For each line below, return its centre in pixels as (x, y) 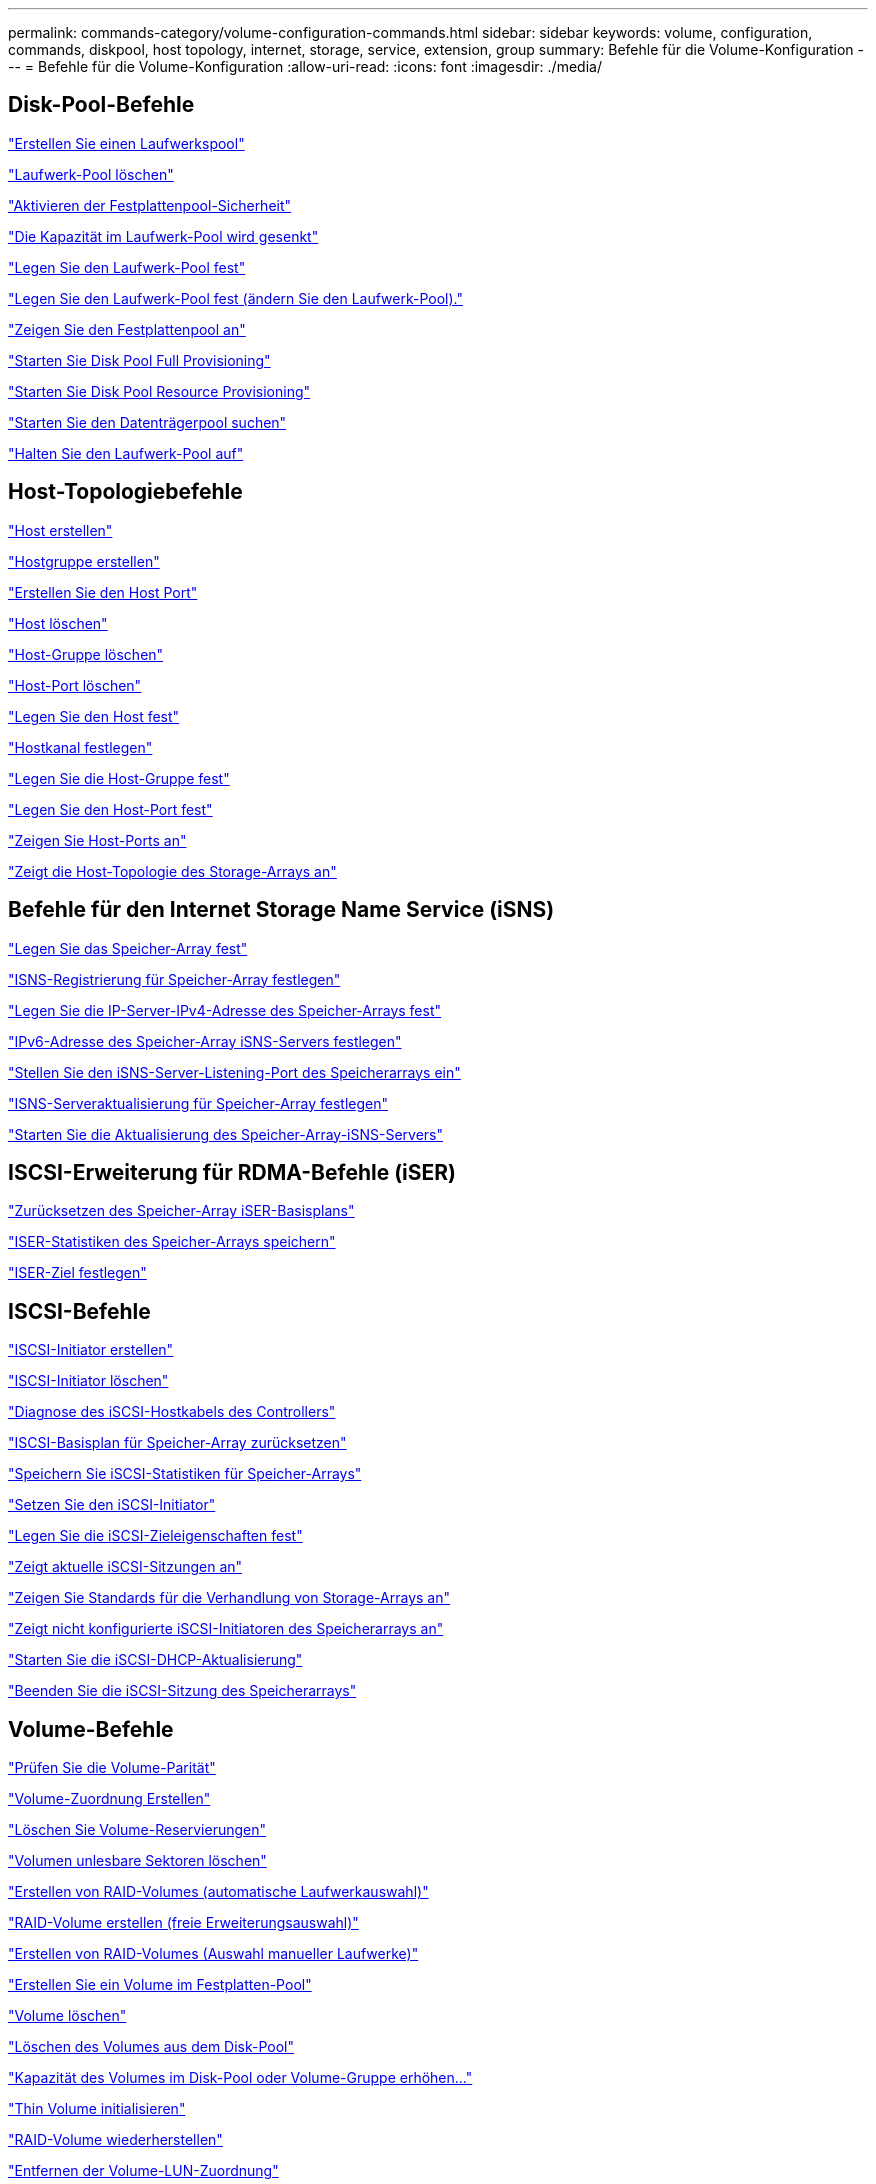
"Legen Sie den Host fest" (94, 716)
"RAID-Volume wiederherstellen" (115, 2140)
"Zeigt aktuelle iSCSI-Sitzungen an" (125, 1567)
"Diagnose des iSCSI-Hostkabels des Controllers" (172, 1412)
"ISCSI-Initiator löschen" (88, 1381)
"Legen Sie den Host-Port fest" (110, 809)
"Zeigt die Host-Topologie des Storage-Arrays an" (172, 871)
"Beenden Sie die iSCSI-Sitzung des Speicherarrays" (182, 1691)
